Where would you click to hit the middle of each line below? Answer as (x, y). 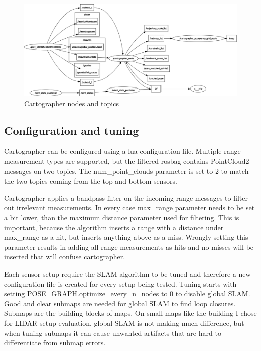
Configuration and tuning (72, 130)
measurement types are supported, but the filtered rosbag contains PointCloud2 (127, 161)
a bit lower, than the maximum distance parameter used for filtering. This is (122, 217)
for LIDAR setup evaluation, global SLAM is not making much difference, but (124, 323)
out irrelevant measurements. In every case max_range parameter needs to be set (129, 207)
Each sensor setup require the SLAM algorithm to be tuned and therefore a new (127, 273)
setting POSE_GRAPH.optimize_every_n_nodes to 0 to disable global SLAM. (127, 293)
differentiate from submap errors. (55, 343)
